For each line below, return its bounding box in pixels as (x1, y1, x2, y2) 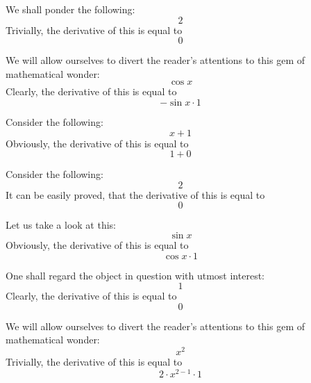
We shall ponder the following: (6, 2, 135, 16)
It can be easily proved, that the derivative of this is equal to (6, 187, 265, 202)
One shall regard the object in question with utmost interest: (6, 268, 264, 282)
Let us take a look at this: (6, 218, 116, 232)
